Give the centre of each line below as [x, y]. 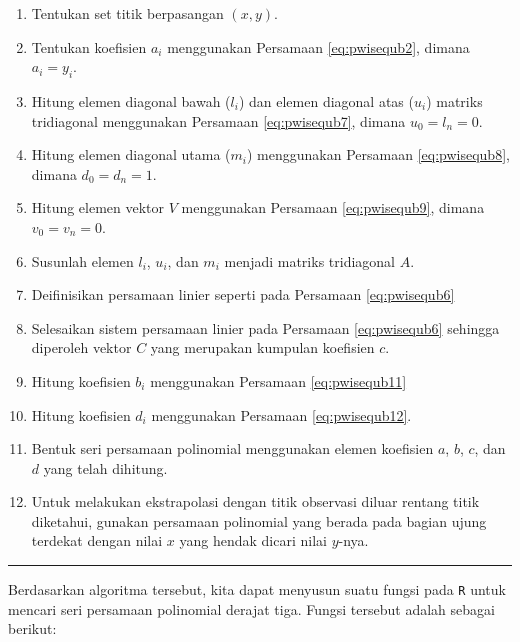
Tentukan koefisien [89, 46]
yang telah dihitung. [105, 467]
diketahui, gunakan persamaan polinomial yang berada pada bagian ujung [259, 520]
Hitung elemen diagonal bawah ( [131, 100]
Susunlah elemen [82, 260]
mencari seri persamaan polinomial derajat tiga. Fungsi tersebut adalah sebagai [251, 608]
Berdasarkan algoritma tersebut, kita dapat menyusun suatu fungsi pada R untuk [257, 589]
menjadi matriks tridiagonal [309, 260]
